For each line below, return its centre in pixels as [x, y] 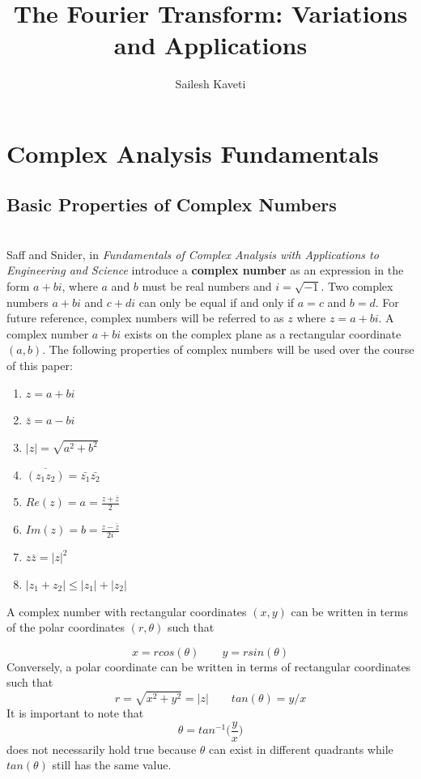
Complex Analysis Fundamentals [193, 153]
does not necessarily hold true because [102, 749]
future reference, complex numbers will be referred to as [145, 318]
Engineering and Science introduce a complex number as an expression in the [205, 270]
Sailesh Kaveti [210, 84]
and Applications [210, 45]
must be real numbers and [207, 286]
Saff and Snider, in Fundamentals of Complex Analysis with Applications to [193, 254]
